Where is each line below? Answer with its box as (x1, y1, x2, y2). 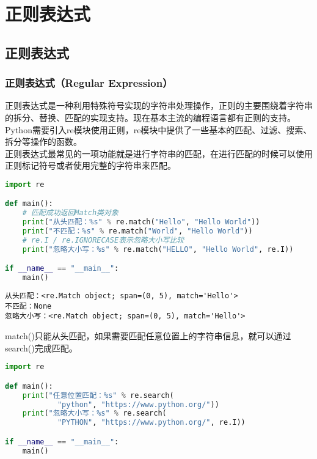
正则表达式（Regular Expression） (5, 75, 173, 90)
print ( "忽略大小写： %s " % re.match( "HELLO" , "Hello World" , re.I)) (22, 244, 294, 254)
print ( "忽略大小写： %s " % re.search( (22, 409, 167, 418)
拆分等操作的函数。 (5, 135, 82, 148)
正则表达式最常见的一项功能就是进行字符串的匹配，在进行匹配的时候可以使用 (5, 147, 313, 160)
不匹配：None (5, 301, 52, 310)
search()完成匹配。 (5, 341, 78, 354)
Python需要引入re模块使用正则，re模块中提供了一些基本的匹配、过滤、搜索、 (5, 123, 312, 136)
